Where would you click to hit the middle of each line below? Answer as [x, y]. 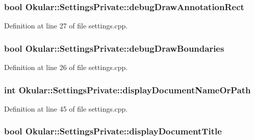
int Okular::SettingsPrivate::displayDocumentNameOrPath [127, 90]
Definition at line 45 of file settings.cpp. [66, 108]
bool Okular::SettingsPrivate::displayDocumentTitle [113, 131]
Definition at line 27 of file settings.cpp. [66, 26]
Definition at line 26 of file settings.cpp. [66, 67]
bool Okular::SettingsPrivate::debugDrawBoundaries [114, 48]
